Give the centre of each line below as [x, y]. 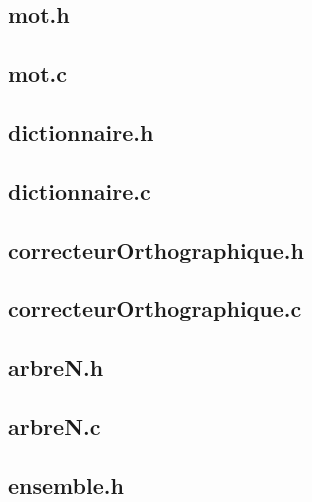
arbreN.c [54, 425]
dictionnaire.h [81, 131]
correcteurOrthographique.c [155, 308]
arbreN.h [56, 367]
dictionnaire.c [79, 190]
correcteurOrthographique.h [156, 249]
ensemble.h [66, 484]
